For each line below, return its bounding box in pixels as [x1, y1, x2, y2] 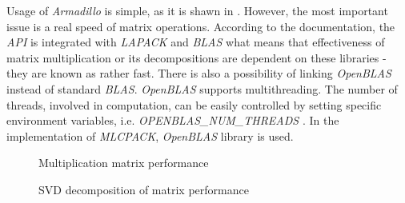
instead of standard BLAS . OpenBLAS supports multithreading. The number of [6, 80, 398, 97]
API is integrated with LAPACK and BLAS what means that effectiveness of [6, 34, 385, 50]
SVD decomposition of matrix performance [38, 181, 249, 197]
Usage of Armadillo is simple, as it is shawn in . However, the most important [6, 2, 388, 18]
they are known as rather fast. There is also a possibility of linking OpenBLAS [6, 65, 391, 82]
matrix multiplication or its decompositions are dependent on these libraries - [6, 49, 387, 66]
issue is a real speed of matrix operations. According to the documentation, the [6, 18, 395, 34]
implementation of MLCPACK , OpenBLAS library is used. [6, 127, 294, 144]
